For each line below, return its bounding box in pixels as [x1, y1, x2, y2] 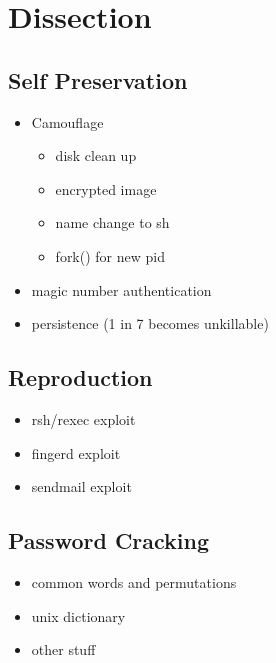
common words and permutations [31, 571, 237, 592]
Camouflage [31, 111, 104, 132]
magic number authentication [31, 279, 212, 300]
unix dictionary [31, 605, 126, 626]
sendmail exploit [31, 476, 132, 497]
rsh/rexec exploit [31, 408, 136, 429]
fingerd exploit [31, 442, 121, 463]
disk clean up [55, 145, 137, 166]
